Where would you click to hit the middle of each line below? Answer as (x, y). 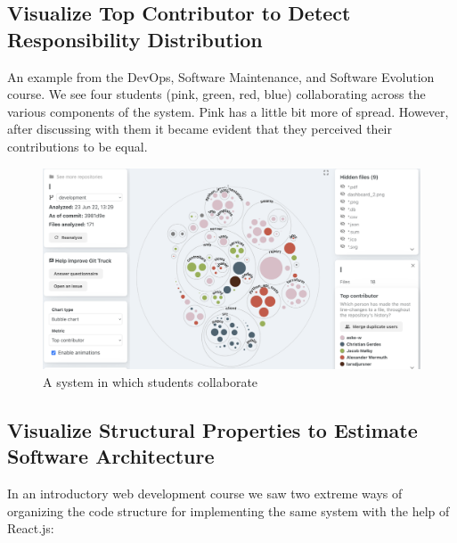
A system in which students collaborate (151, 381)
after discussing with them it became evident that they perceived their (200, 129)
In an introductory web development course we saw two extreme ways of (205, 493)
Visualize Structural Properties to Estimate (212, 429)
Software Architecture (111, 456)
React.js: (31, 528)
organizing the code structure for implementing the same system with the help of (228, 510)
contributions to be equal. (78, 146)
